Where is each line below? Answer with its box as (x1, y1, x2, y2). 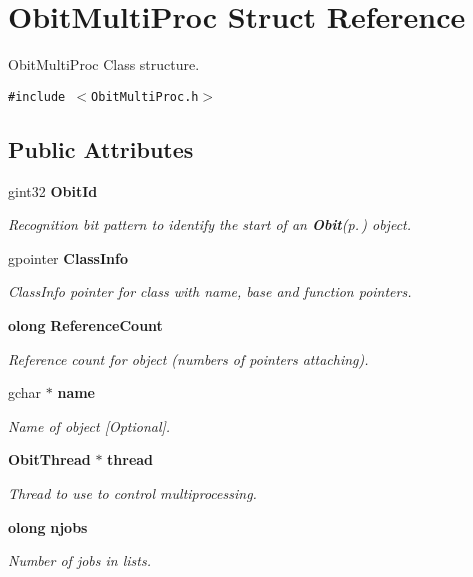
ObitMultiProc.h (91, 89, 199, 104)
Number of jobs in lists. (8, 550, 152, 571)
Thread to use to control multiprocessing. (8, 482, 257, 503)
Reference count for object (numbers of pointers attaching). (8, 348, 369, 369)
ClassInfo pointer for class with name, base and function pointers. (8, 281, 412, 302)
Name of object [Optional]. (8, 415, 171, 436)
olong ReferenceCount (8, 314, 163, 335)
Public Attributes (8, 133, 194, 164)
